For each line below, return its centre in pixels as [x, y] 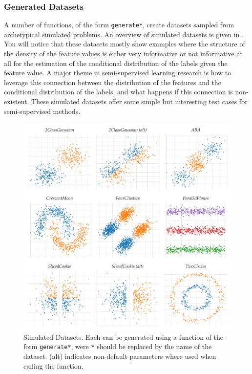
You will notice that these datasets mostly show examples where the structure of [125, 44]
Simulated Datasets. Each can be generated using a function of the [123, 337]
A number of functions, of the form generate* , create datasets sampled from [119, 25]
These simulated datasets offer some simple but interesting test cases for [139, 101]
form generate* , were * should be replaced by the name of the [118, 346]
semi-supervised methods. [42, 111]
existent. [17, 101]
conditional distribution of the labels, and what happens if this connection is [118, 92]
